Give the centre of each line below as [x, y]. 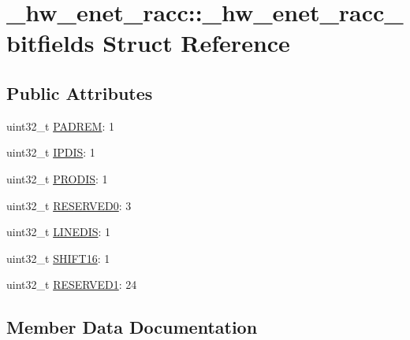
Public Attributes [80, 92]
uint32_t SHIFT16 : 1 [58, 258]
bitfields [50, 43]
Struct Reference [196, 43]
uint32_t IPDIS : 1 [51, 152]
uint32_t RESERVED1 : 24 [72, 285]
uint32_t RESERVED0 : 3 [69, 205]
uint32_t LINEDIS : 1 [59, 232]
